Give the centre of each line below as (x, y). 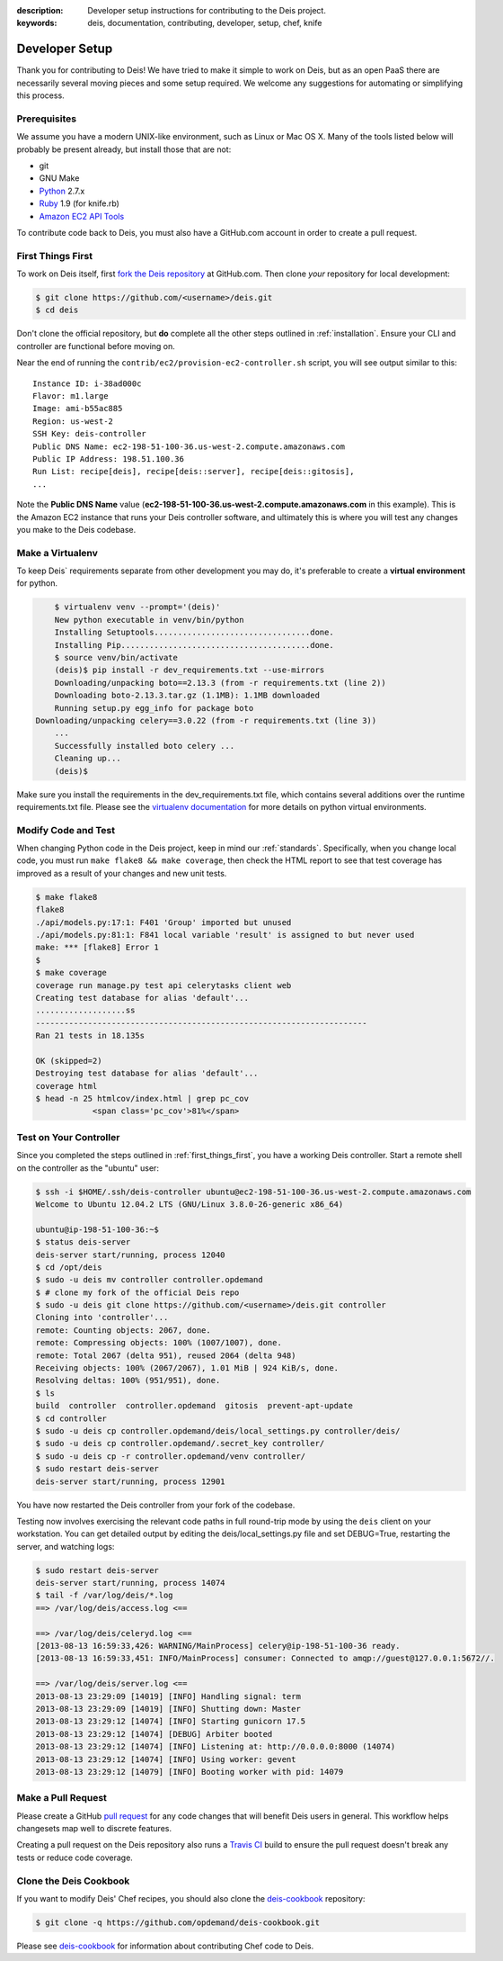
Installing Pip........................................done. (194, 645)
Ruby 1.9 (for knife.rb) (79, 203)
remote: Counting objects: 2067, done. (123, 1330)
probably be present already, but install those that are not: (124, 149)
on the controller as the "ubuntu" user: (88, 1168)
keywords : (37, 23)
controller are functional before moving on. (96, 346)
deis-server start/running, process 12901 (130, 1481)
